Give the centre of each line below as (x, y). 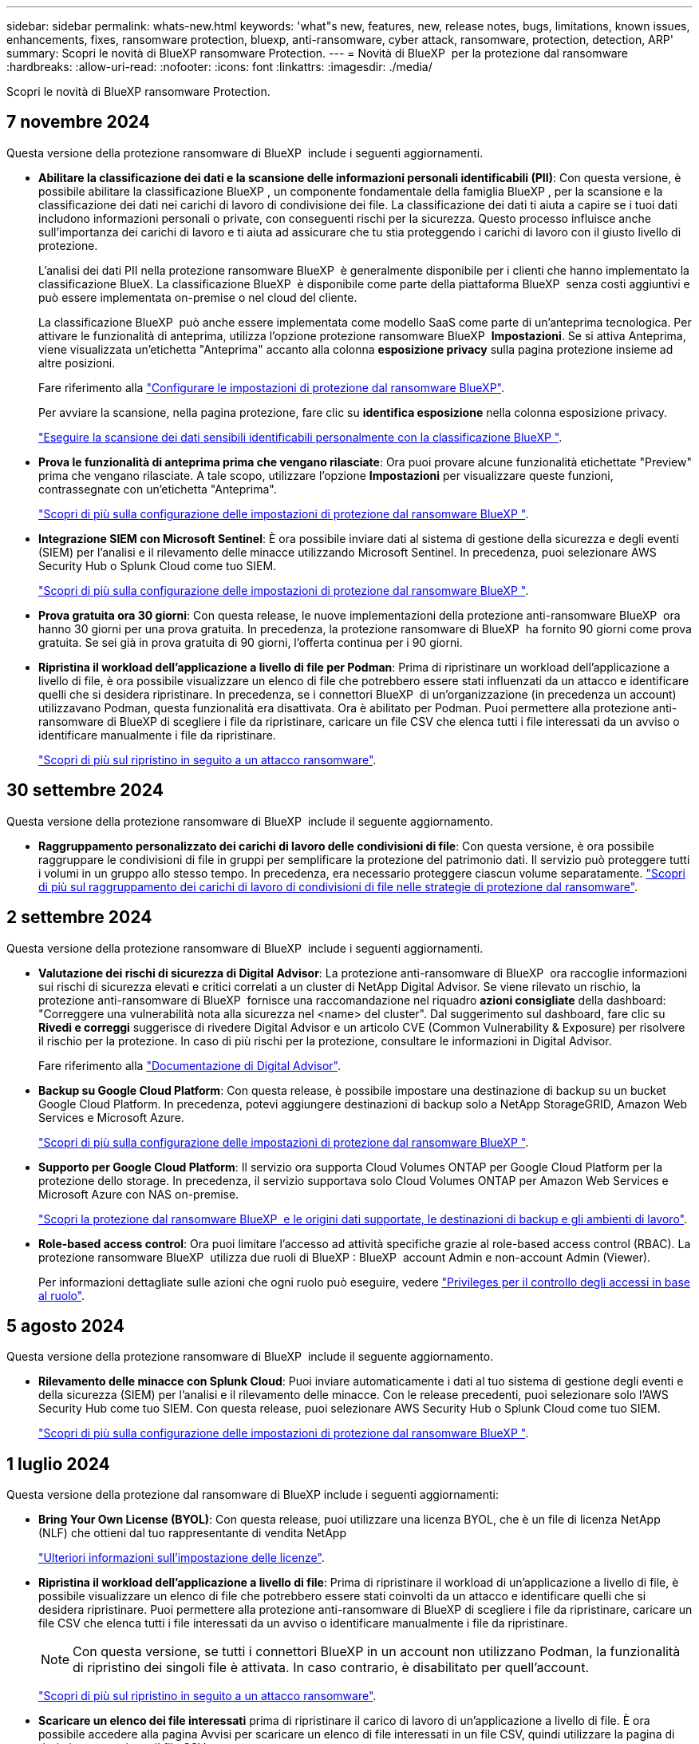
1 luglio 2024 (58, 1464)
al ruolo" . (62, 1295)
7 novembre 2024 (78, 122)
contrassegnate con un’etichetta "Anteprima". (158, 489)
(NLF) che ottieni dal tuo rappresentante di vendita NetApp (192, 1533)
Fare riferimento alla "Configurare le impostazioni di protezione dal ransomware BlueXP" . (271, 387)
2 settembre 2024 (79, 918)
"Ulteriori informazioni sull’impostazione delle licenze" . (182, 1558)
